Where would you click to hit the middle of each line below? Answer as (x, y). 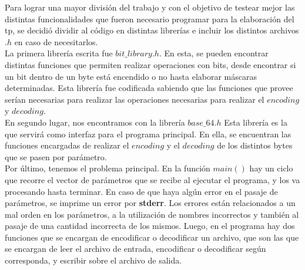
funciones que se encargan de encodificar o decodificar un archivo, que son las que (152, 237)
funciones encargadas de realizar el (67, 145)
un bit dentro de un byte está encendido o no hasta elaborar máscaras (131, 76)
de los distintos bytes (255, 145)
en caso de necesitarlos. (56, 41)
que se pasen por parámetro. (56, 156)
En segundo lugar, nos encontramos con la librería (95, 122)
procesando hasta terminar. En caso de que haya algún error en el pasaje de (141, 191)
